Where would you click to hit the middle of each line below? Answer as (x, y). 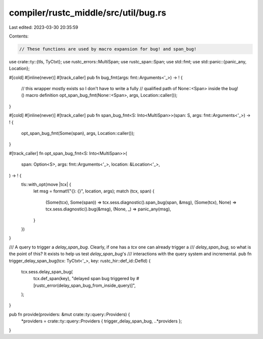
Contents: (19, 36)
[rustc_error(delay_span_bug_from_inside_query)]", (85, 285)
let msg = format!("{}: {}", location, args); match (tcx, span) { (94, 191)
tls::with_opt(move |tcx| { (46, 184)
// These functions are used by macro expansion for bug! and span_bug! (108, 49)
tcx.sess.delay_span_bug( (47, 272)
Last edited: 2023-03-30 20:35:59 (44, 27)
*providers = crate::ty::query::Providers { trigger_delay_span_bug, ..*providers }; (102, 321)
